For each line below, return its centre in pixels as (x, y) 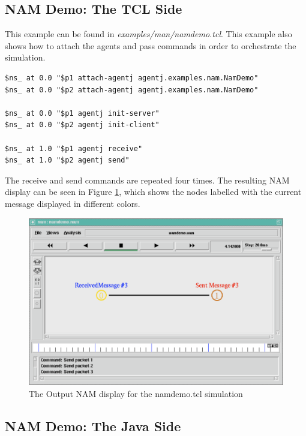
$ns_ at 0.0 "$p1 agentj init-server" (82, 113)
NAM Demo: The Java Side (93, 426)
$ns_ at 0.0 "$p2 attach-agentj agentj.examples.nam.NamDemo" (132, 90)
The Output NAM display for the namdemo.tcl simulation (136, 393)
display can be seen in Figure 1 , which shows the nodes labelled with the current (153, 192)
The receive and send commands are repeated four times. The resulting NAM (147, 180)
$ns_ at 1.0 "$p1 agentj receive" (74, 148)
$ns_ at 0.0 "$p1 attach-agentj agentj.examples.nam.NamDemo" (132, 78)
